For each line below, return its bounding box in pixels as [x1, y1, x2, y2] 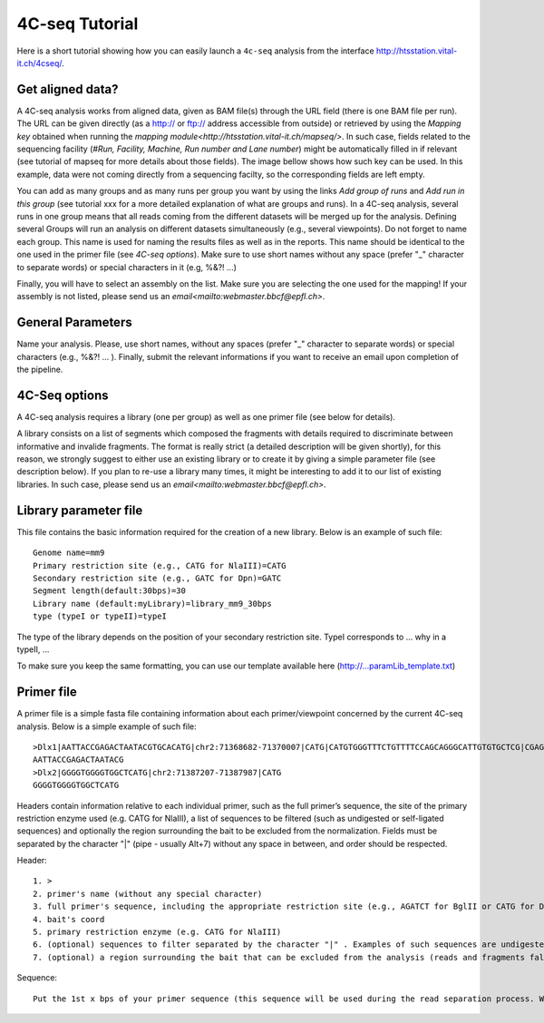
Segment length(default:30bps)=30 [33, 586, 186, 596]
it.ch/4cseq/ [16, 57, 63, 68]
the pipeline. [16, 364, 63, 375]
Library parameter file [16, 502, 143, 518]
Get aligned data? [16, 82, 119, 97]
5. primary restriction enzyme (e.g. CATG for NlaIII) [33, 927, 282, 938]
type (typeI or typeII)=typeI [33, 611, 168, 621]
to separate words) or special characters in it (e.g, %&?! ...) [16, 261, 238, 272]
